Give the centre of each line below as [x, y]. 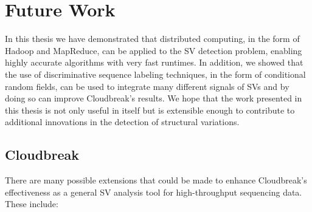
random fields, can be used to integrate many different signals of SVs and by [147, 86]
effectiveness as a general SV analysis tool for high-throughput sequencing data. [154, 192]
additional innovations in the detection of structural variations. [122, 122]
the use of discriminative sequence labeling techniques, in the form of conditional [155, 74]
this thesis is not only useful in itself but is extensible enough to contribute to [150, 110]
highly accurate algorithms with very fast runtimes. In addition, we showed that [154, 62]
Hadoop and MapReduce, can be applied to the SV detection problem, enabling [154, 50]
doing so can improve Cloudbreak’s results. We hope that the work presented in [154, 98]
